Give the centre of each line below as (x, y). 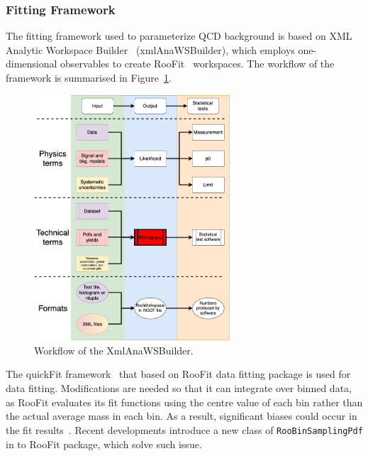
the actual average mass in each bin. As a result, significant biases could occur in (182, 416)
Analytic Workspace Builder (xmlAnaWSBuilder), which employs (150, 49)
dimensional (32, 64)
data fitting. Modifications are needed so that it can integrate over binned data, (179, 388)
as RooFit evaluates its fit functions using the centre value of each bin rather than (184, 402)
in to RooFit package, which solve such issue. (104, 444)
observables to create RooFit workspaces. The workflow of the (197, 64)
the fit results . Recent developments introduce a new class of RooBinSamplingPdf (184, 429)
